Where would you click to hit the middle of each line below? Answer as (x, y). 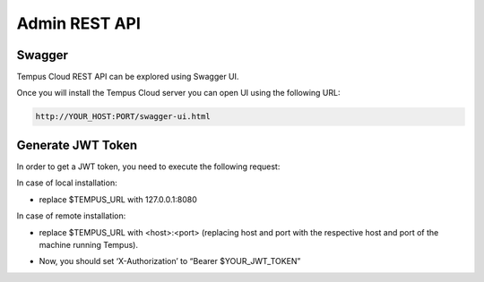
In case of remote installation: (71, 216)
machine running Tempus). (89, 244)
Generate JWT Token (77, 145)
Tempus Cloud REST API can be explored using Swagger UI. (128, 77)
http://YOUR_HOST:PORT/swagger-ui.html (123, 117)
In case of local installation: (67, 183)
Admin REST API (78, 23)
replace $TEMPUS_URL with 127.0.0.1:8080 (118, 199)
